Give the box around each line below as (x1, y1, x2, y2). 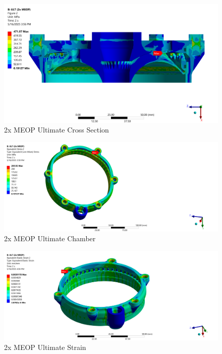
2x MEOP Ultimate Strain (4, 342, 86, 352)
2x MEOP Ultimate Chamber (4, 233, 96, 244)
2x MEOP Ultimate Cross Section (4, 124, 109, 135)
